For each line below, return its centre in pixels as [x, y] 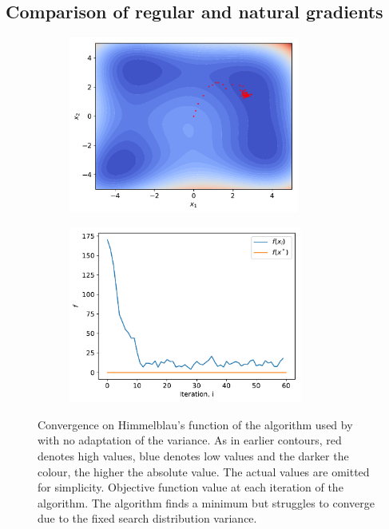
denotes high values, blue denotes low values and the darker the [193, 455]
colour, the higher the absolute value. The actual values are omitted [204, 471]
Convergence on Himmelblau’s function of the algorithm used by [195, 424]
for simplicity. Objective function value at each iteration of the [191, 487]
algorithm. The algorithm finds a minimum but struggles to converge [206, 502]
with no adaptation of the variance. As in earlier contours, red [190, 440]
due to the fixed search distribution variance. [147, 518]
